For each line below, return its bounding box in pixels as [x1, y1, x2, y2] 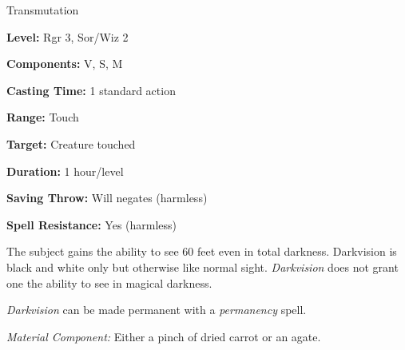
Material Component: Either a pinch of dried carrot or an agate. [6, 328, 321, 344]
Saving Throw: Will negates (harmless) [6, 189, 208, 206]
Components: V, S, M [6, 55, 123, 72]
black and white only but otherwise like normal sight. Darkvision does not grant [6, 258, 399, 275]
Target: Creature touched [6, 135, 136, 152]
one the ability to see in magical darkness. [6, 274, 212, 291]
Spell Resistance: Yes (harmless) [6, 216, 177, 233]
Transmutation [6, 2, 79, 18]
